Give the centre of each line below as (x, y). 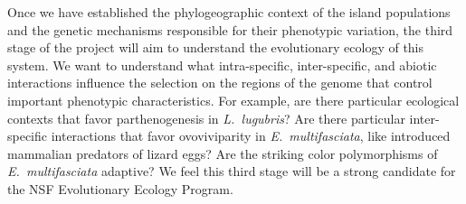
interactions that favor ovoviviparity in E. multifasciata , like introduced (251, 136)
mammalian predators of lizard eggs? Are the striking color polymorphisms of (223, 153)
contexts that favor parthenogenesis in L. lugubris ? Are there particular (206, 118)
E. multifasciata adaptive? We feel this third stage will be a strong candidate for (232, 171)
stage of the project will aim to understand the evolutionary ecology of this (216, 47)
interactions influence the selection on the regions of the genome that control (220, 83)
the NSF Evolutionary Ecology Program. (120, 188)
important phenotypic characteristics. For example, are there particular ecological (233, 100)
